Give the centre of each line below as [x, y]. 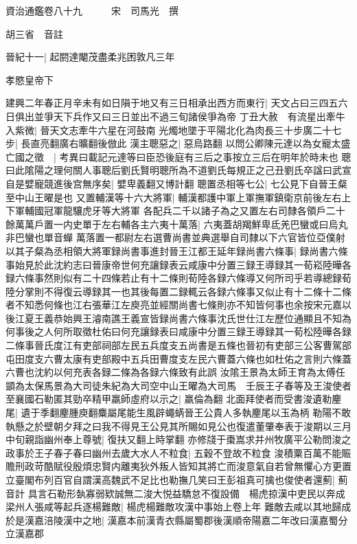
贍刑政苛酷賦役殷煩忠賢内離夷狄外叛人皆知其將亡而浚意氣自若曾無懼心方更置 [178, 466]
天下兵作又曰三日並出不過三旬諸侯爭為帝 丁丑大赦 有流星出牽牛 [199, 116]
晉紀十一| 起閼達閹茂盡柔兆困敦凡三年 [90, 57]
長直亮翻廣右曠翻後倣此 [74, 143]
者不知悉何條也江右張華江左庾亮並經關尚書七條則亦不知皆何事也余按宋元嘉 [174, 305]
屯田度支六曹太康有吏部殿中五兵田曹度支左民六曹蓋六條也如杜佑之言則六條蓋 [178, 358]
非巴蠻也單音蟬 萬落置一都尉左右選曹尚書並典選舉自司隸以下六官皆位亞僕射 [175, 237]
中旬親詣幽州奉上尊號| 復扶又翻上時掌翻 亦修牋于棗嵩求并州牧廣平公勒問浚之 [178, 439]
